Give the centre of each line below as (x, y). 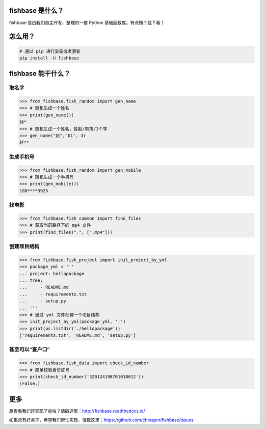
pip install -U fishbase (49, 58)
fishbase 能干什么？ (40, 74)
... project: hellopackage (52, 273)
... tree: (31, 280)
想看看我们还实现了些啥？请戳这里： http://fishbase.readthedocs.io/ (77, 411)
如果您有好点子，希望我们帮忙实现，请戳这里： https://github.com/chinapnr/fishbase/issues (101, 420)
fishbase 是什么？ (36, 11)
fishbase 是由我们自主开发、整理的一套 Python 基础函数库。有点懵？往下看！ (87, 23)
